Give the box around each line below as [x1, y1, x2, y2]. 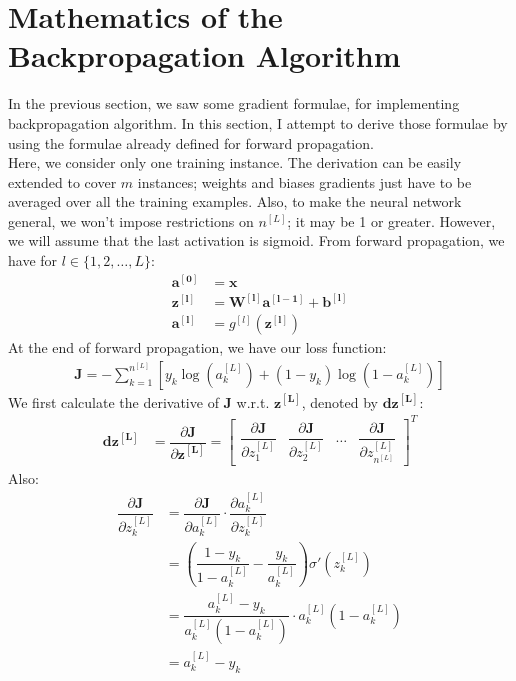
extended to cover [8, 171, 117, 192]
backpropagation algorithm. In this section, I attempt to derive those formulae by [8, 112, 508, 133]
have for [8, 250, 58, 271]
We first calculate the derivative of [8, 391, 219, 412]
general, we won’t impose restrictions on [8, 210, 254, 231]
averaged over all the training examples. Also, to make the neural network [8, 191, 462, 212]
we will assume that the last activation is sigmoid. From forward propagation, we [8, 230, 505, 251]
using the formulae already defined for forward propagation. [8, 132, 374, 153]
